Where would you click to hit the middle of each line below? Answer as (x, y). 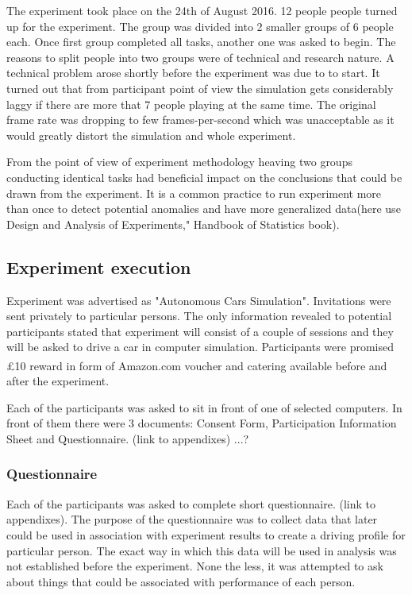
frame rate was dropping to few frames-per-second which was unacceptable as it (200, 120)
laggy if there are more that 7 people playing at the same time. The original (191, 104)
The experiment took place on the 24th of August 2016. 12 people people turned (202, 10)
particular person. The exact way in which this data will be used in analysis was (202, 550)
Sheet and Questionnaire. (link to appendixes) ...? (128, 438)
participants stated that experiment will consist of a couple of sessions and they (200, 331)
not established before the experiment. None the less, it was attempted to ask (195, 566)
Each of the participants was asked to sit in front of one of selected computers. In (204, 407)
